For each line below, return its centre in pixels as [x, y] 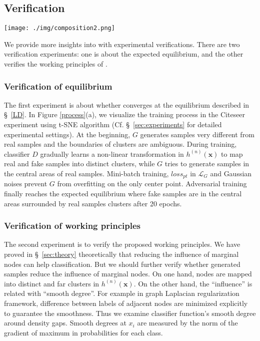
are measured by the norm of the [187, 323]
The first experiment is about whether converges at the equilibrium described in [127, 104]
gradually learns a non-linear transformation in [112, 153]
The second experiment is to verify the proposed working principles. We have [122, 244]
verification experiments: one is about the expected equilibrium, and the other [124, 54]
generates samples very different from [197, 134]
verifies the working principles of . [56, 64]
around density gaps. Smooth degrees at [65, 323]
